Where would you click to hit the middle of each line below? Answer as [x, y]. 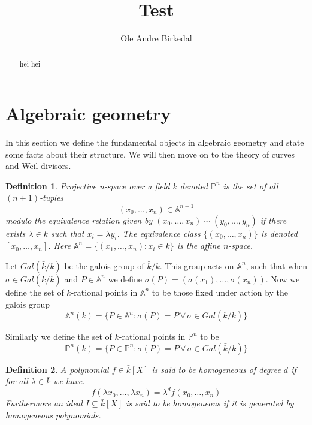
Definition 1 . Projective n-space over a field [88, 186]
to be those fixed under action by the [220, 292]
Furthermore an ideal [44, 403]
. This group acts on [197, 265]
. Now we [283, 278]
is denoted [279, 233]
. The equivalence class [159, 233]
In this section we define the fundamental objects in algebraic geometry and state [155, 142]
